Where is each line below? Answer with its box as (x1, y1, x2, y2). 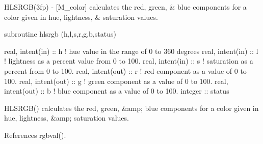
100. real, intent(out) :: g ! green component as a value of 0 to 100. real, (4, 75, 228, 86)
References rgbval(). (4, 129, 66, 140)
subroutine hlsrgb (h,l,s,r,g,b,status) (4, 28, 116, 39)
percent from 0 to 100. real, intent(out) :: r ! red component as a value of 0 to (4, 65, 247, 76)
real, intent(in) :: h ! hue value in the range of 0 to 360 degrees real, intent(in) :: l (4, 45, 258, 56)
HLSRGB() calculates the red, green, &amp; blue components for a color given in (4, 102, 259, 113)
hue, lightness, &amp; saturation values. (4, 112, 129, 123)
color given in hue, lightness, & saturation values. (4, 11, 158, 22)
